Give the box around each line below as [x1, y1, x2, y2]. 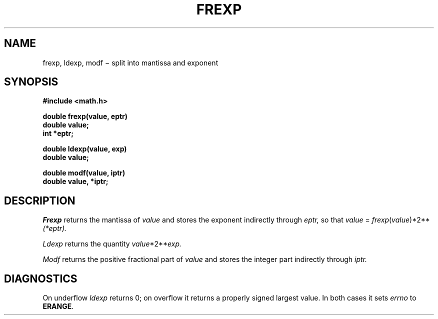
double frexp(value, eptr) [42, 112, 128, 121]
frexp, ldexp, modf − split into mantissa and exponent [42, 58, 218, 67]
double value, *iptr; [42, 177, 108, 186]
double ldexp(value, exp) [42, 144, 127, 153]
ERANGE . [42, 302, 74, 311]
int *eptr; [42, 129, 73, 138]
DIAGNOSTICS [4, 272, 77, 285]
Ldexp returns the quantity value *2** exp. [42, 239, 182, 248]
